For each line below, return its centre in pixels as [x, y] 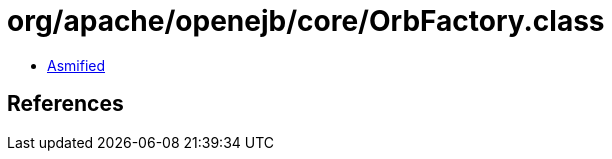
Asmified [76, 65]
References [65, 104]
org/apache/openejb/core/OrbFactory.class [306, 21]
